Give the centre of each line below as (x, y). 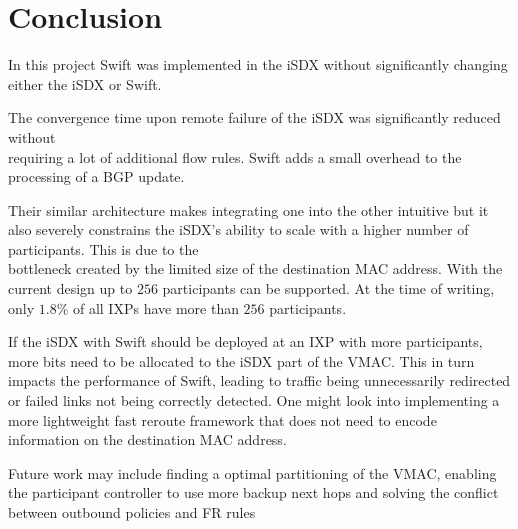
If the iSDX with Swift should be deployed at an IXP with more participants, (245, 341)
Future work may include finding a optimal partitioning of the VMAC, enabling (252, 472)
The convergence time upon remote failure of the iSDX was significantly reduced (254, 117)
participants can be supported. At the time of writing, (328, 288)
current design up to (70, 288)
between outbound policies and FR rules (132, 512)
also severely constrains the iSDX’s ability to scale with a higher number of (238, 229)
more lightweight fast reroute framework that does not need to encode (222, 419)
